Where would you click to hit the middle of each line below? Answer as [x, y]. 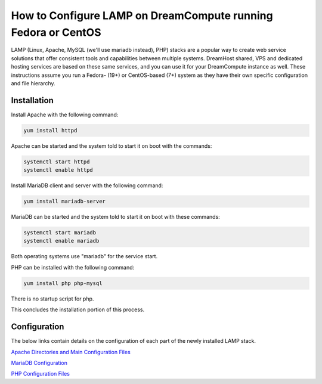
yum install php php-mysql [63, 283]
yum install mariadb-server [64, 202]
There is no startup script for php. [52, 299]
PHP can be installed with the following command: [73, 267]
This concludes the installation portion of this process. [78, 309]
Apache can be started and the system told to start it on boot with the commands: [112, 145]
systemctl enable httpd [58, 170]
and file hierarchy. [33, 83]
